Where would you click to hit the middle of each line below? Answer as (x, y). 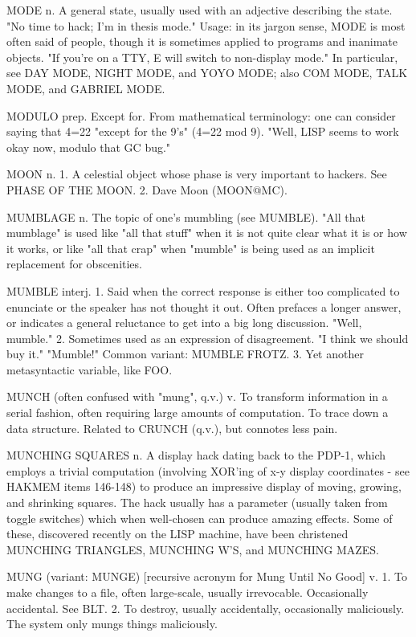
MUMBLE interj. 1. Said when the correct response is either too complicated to (203, 290)
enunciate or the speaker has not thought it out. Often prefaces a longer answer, (204, 306)
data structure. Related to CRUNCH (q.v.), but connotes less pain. (172, 428)
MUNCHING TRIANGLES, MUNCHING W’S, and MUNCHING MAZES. (193, 549)
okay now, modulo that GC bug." (89, 147)
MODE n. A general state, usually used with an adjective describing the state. (200, 10)
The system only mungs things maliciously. (112, 624)
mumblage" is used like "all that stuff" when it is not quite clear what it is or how (207, 233)
